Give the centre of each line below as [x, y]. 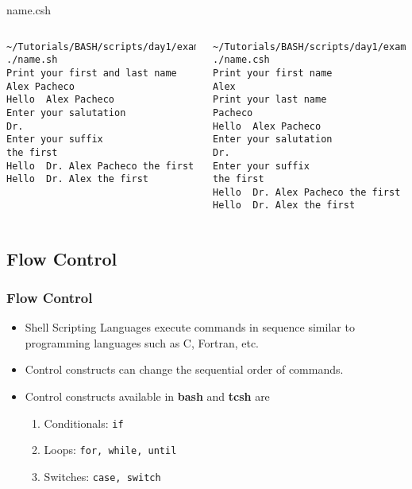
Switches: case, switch [102, 476]
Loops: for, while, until [110, 450]
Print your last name [270, 100]
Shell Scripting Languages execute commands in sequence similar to [190, 327]
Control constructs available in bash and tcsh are [147, 396]
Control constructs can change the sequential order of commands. [184, 369]
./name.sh [32, 60]
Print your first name [273, 73]
